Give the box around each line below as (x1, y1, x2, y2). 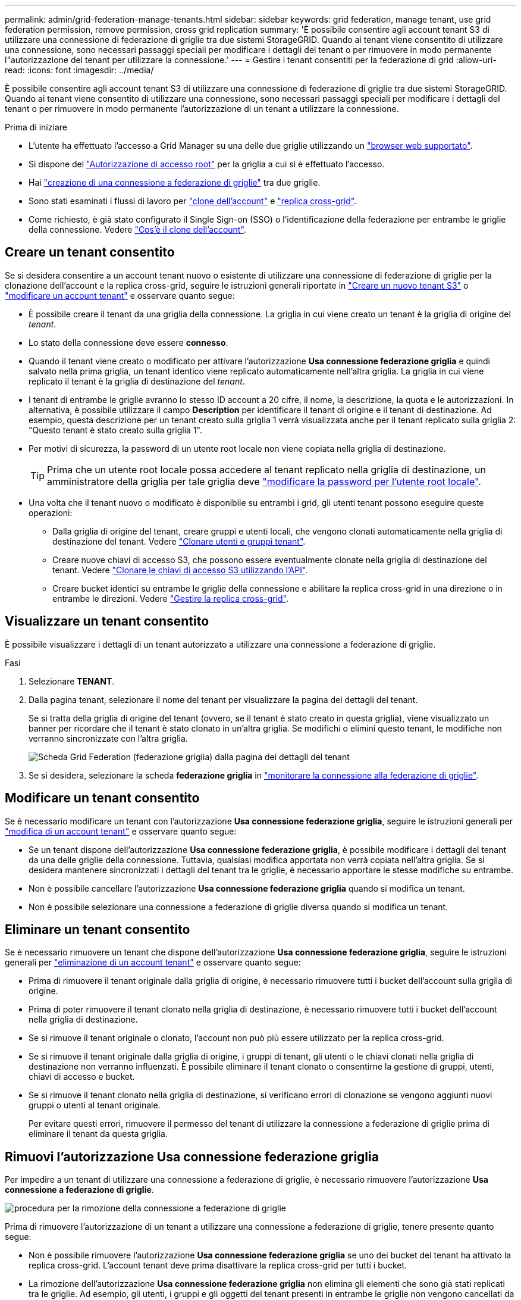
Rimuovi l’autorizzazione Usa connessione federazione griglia (5, 1149, 379, 1164)
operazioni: (29, 507, 73, 518)
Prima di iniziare (5, 122, 67, 132)
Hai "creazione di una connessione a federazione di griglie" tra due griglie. (29, 177, 321, 187)
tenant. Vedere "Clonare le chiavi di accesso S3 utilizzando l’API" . (52, 564, 308, 575)
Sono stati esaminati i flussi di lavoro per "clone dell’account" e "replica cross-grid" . (29, 196, 357, 206)
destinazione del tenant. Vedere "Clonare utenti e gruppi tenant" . (52, 536, 306, 546)
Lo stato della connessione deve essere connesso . (29, 337, 228, 348)
